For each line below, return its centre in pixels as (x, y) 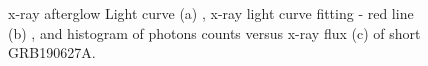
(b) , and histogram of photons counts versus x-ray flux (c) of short (214, 32)
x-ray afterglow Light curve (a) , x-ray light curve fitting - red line (211, 13)
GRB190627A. (52, 52)
